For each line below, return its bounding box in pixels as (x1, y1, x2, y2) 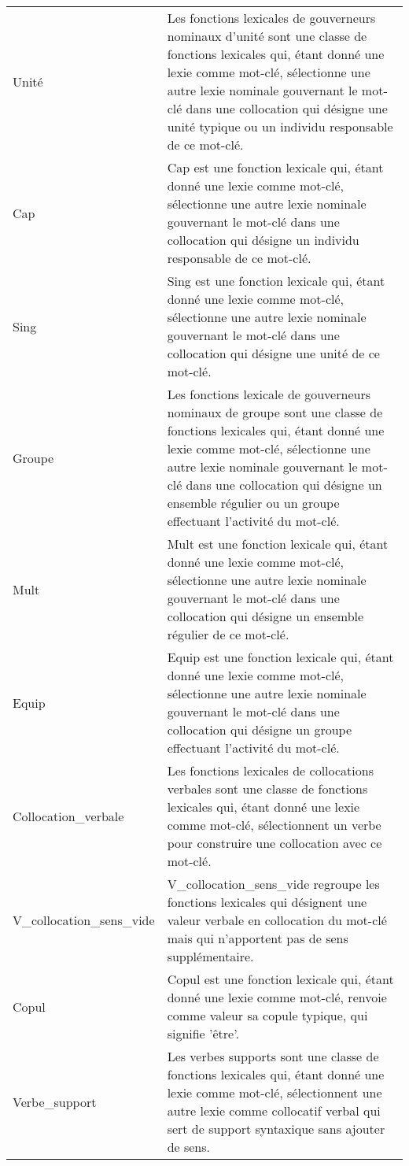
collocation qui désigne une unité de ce (167, 344, 380, 362)
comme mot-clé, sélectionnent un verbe (167, 816, 381, 834)
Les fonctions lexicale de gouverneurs (167, 385, 370, 403)
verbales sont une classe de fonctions (167, 779, 368, 798)
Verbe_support (13, 1092, 97, 1111)
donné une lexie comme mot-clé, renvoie (167, 988, 387, 1006)
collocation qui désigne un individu (167, 231, 359, 249)
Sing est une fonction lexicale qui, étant (167, 272, 385, 290)
